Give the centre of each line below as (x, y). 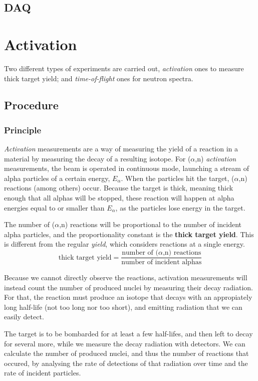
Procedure (31, 105)
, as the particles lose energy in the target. (180, 207)
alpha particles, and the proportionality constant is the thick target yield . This (129, 234)
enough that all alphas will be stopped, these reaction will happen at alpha (119, 198)
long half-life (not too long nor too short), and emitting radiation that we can (123, 307)
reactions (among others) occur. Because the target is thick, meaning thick (119, 188)
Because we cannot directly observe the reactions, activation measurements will (126, 277)
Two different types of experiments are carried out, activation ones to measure (124, 68)
